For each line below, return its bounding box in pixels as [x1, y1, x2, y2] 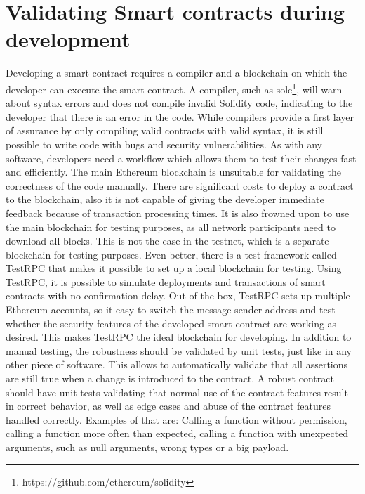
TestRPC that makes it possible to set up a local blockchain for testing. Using [6, 261, 342, 275]
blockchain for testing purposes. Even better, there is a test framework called [6, 247, 337, 261]
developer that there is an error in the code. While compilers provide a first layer [6, 109, 354, 124]
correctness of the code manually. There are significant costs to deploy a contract [6, 178, 354, 193]
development [6, 25, 131, 53]
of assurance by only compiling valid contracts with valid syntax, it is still [6, 123, 324, 138]
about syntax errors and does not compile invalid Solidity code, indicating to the [6, 96, 353, 110]
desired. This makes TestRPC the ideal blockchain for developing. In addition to [6, 330, 352, 344]
